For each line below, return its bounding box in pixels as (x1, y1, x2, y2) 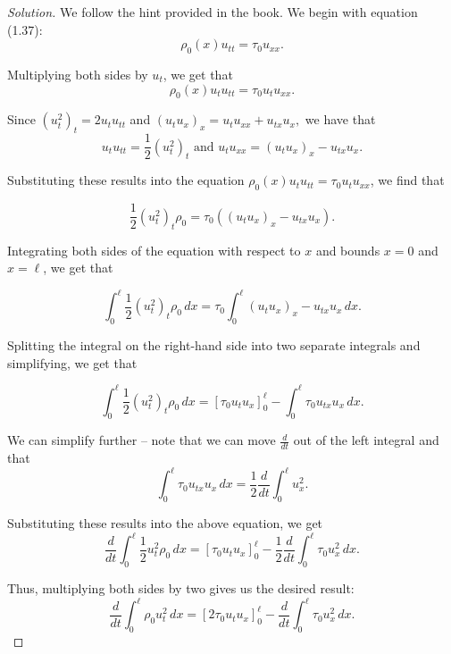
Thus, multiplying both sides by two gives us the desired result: (7, 579, 355, 598)
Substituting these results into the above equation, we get (7, 514, 323, 532)
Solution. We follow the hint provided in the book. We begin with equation (7, 3, 418, 21)
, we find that (370, 171, 445, 189)
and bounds (315, 240, 380, 259)
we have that (305, 110, 376, 129)
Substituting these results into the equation (7, 171, 245, 189)
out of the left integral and (293, 431, 439, 449)
